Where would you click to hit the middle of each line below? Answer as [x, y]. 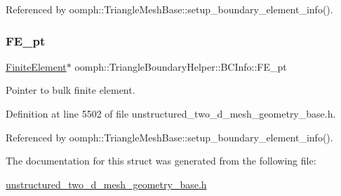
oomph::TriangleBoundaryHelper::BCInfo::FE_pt [181, 66]
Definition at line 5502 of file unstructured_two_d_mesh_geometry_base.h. [171, 113]
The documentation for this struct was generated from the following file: [161, 161]
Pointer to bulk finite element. [71, 90]
